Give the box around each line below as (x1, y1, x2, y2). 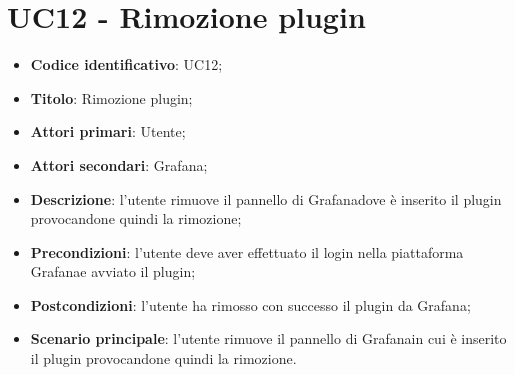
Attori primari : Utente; (30, 121, 186, 142)
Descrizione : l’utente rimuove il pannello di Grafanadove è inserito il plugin (30, 188, 502, 209)
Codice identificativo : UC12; (30, 54, 223, 75)
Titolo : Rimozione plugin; (30, 87, 193, 108)
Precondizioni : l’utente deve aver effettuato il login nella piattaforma (30, 241, 464, 262)
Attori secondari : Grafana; (30, 154, 208, 175)
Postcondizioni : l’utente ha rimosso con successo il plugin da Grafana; (30, 294, 471, 315)
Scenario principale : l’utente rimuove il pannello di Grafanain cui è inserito (30, 328, 507, 349)
